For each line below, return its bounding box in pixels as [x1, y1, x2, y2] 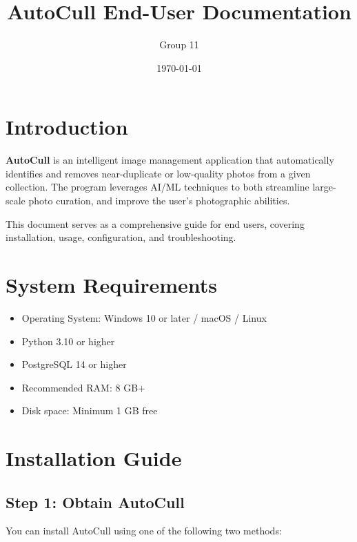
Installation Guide [6, 444, 182, 472]
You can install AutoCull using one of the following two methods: [6, 523, 282, 538]
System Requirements [6, 271, 217, 298]
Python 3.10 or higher [21, 333, 115, 348]
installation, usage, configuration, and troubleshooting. [6, 230, 236, 244]
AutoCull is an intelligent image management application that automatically [6, 153, 334, 167]
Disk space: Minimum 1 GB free [21, 403, 158, 418]
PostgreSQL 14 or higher [21, 357, 127, 371]
